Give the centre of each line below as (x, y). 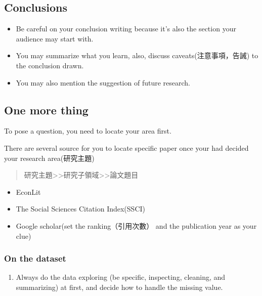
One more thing (46, 110)
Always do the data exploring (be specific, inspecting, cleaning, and (121, 277)
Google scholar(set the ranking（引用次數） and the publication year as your (136, 225)
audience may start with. (55, 38)
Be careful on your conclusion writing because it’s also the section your (126, 29)
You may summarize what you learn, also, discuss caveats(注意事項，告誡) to (137, 55)
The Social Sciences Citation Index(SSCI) (80, 209)
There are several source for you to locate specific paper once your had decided (126, 147)
